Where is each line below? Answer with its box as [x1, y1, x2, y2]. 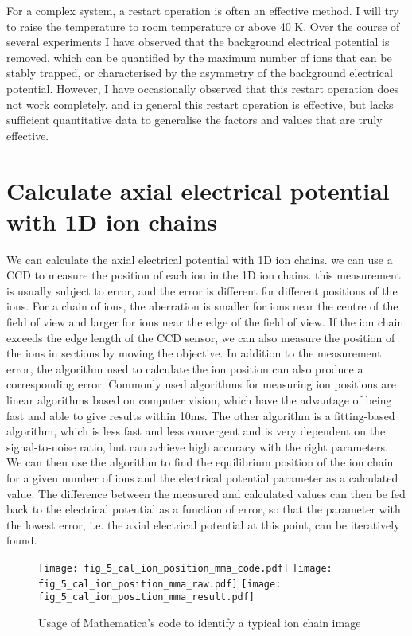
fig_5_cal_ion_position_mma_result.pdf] [38, 591, 255, 603]
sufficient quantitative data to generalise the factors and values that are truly [6, 111, 383, 128]
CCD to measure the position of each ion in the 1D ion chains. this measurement [6, 267, 401, 283]
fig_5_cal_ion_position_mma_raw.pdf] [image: [38, 578, 282, 590]
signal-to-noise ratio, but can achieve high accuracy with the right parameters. [6, 438, 388, 455]
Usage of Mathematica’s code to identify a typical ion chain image [38, 614, 361, 630]
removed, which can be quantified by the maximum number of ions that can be [6, 49, 392, 65]
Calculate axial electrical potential [6, 174, 390, 206]
